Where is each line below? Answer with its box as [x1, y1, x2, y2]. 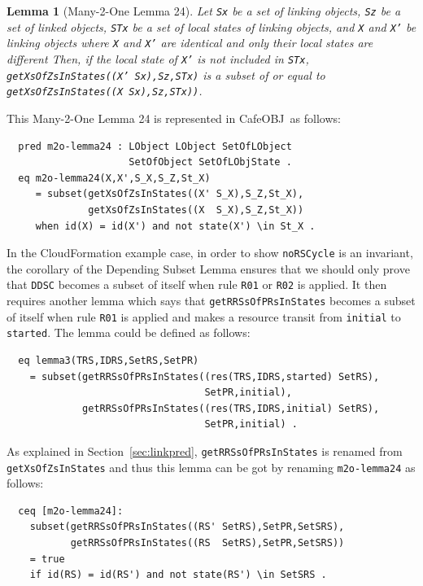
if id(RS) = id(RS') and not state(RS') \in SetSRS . [29, 569, 327, 581]
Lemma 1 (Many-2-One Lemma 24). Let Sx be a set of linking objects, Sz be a [7, 2, 401, 19]
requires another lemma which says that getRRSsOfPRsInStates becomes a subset [7, 292, 416, 308]
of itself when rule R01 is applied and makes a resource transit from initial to [7, 308, 401, 325]
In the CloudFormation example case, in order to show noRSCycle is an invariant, [7, 244, 413, 261]
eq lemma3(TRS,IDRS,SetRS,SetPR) [18, 354, 199, 366]
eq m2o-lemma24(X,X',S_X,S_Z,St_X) [18, 172, 211, 184]
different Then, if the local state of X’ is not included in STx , [7, 50, 309, 67]
